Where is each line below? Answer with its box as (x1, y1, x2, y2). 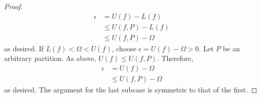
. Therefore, (157, 53, 194, 63)
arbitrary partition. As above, (4, 53, 96, 63)
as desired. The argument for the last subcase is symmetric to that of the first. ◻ (4, 84, 257, 94)
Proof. (4, 1, 23, 11)
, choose (111, 43, 136, 53)
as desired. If (4, 43, 44, 53)
